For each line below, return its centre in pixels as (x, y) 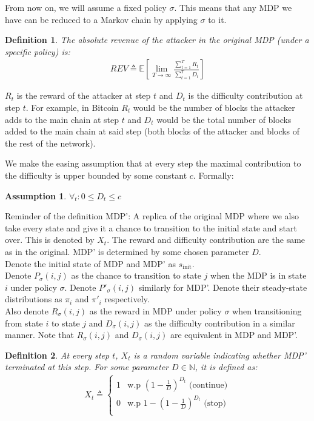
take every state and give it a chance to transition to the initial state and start (151, 227)
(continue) (209, 385)
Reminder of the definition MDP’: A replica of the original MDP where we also (152, 216)
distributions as (34, 299)
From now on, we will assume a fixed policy (86, 7)
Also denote (27, 310)
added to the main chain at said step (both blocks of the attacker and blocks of (152, 131)
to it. (217, 19)
